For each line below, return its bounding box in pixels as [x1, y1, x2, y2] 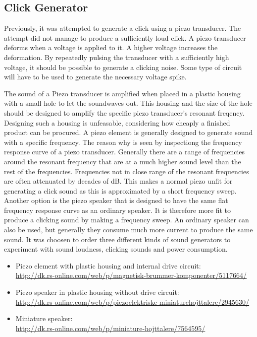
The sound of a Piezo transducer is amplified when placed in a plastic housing [4, 88, 241, 98]
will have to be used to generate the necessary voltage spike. [4, 71, 187, 82]
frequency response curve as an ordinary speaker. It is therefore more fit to [4, 204, 231, 215]
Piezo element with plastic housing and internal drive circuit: [15, 260, 201, 270]
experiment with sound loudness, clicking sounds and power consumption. [4, 244, 228, 254]
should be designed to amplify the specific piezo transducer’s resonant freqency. [4, 107, 245, 118]
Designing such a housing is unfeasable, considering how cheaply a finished [4, 117, 230, 128]
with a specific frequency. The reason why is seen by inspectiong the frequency [4, 136, 242, 147]
